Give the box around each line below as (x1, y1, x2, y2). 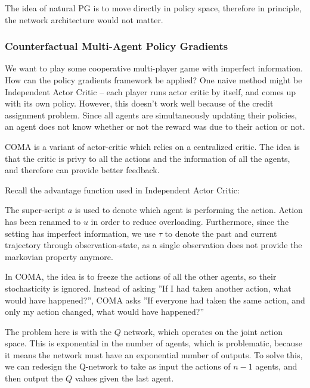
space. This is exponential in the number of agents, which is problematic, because (5, 337, 303, 349)
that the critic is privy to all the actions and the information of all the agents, (5, 152, 290, 164)
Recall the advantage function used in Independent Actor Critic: (5, 183, 240, 196)
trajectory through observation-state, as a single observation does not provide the (5, 239, 302, 251)
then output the (5, 372, 63, 384)
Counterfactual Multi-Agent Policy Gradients (5, 39, 228, 54)
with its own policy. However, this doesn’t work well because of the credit (5, 97, 274, 109)
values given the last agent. (75, 372, 174, 384)
